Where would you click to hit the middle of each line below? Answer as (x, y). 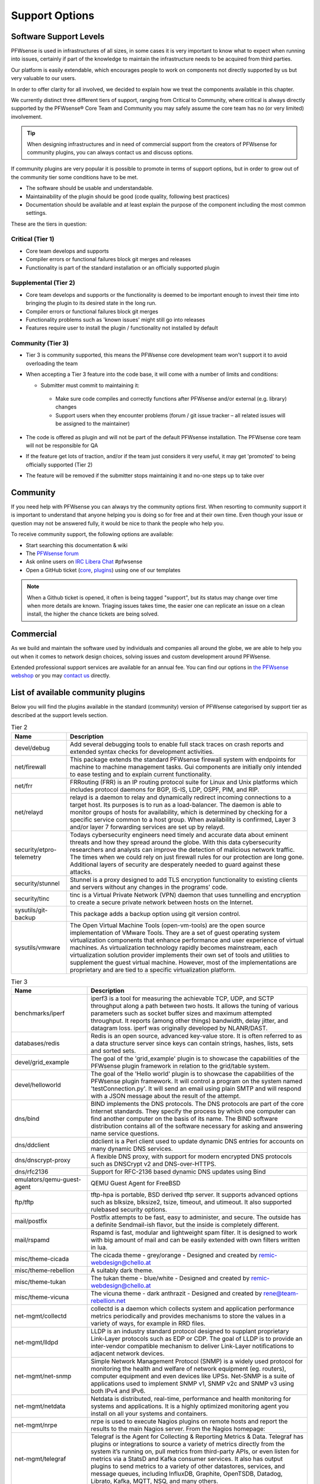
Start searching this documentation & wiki (77, 545)
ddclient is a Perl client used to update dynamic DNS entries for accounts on (197, 1141)
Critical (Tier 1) (33, 239)
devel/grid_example (42, 1062)
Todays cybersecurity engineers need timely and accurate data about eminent (179, 835)
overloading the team (52, 363)
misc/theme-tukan (40, 1282)
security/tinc (32, 898)
